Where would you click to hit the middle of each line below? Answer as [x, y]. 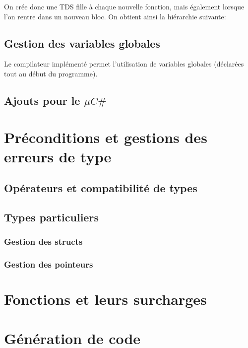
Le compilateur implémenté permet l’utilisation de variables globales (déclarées [124, 64]
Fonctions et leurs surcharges [105, 299]
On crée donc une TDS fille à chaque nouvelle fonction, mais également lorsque [124, 6]
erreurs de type [58, 156]
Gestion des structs [43, 242]
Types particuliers [51, 217]
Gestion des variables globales [82, 43]
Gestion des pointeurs [49, 264]
